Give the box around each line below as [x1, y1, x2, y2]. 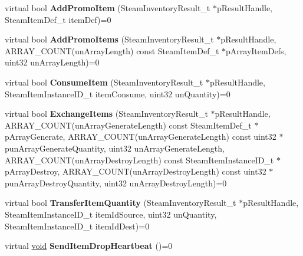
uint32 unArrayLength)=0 [5, 56, 100, 68]
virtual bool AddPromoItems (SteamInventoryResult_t [5, 33, 214, 45]
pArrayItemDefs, [226, 44, 286, 57]
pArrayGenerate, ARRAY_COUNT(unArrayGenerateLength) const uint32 [5, 130, 276, 143]
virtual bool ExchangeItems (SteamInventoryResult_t [5, 107, 208, 120]
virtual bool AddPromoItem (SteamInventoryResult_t [5, 2, 210, 14]
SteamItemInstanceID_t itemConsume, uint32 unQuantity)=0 [5, 87, 230, 100]
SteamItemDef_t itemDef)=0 [5, 13, 111, 25]
